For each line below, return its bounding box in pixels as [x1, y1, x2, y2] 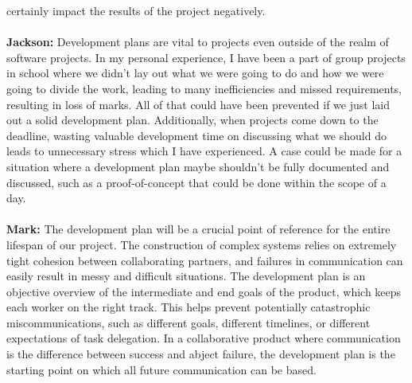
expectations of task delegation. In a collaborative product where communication [6, 330, 401, 346]
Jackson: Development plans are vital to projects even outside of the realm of [6, 33, 389, 50]
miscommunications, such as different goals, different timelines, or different [6, 314, 371, 330]
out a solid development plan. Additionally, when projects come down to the [6, 111, 379, 128]
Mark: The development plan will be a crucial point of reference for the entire [6, 221, 391, 237]
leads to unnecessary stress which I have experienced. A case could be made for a [6, 143, 402, 159]
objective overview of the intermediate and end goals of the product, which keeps [6, 283, 402, 299]
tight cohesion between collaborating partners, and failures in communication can [6, 252, 403, 268]
